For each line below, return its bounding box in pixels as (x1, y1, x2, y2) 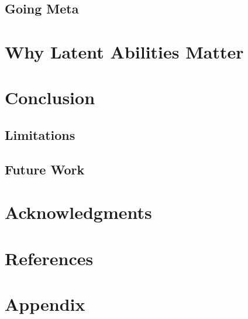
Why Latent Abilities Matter (5, 39, 244, 63)
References (5, 246, 94, 270)
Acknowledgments (5, 200, 152, 224)
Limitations (5, 125, 75, 143)
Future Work (5, 160, 85, 178)
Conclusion (5, 85, 95, 109)
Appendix (5, 292, 85, 316)
